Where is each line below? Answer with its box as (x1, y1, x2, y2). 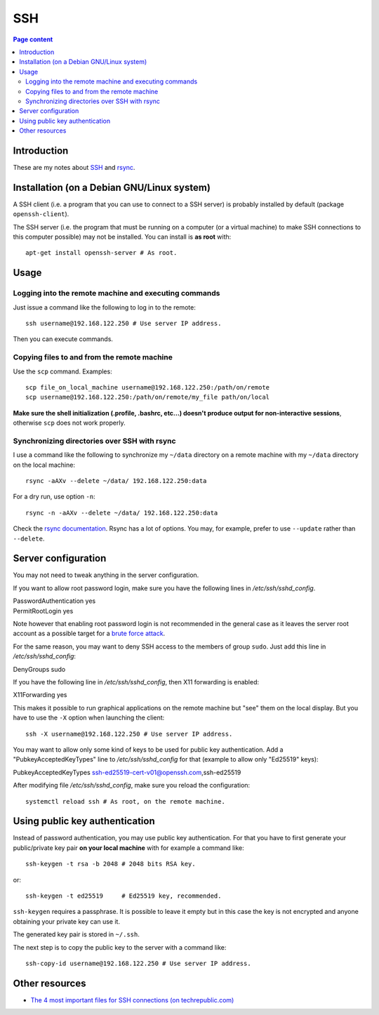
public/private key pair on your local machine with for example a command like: (13, 843, 245, 852)
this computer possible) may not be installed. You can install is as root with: (13, 232, 232, 241)
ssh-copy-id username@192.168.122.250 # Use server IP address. (25, 959, 252, 967)
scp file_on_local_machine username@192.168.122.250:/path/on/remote (25, 383, 270, 391)
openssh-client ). (13, 210, 69, 218)
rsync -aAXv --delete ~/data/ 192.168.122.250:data (25, 477, 207, 484)
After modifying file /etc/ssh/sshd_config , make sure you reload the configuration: (13, 781, 251, 790)
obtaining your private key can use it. (13, 917, 121, 926)
